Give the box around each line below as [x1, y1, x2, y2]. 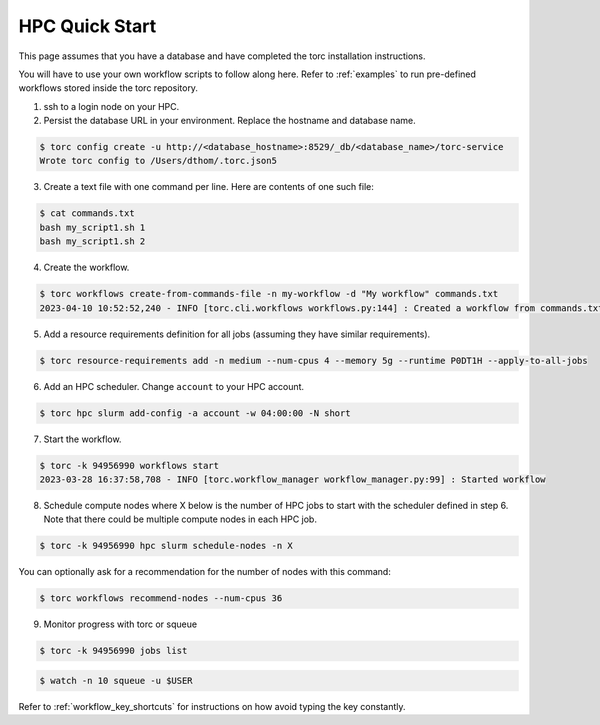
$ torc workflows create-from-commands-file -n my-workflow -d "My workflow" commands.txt [39, 288, 499, 300]
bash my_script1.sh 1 [39, 221, 146, 233]
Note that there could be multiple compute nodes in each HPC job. [43, 513, 317, 525]
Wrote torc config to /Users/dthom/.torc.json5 [39, 155, 277, 167]
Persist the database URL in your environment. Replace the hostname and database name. [43, 115, 416, 127]
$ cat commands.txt [39, 208, 135, 219]
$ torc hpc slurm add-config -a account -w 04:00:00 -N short [39, 407, 351, 419]
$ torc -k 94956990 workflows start [39, 460, 220, 471]
